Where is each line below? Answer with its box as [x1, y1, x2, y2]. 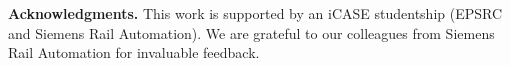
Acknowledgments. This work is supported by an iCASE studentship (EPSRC [8, 3, 503, 23]
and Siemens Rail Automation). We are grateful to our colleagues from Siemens [8, 22, 495, 43]
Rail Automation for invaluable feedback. [8, 42, 260, 63]
